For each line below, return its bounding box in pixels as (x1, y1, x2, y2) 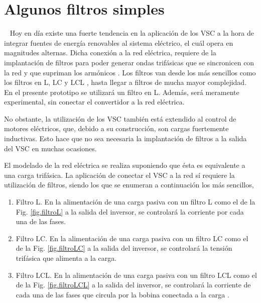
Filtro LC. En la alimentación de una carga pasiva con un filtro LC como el (16, 233, 248, 243)
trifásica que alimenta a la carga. (16, 253, 117, 263)
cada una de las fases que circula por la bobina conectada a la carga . (16, 289, 229, 299)
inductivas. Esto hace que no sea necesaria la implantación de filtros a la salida (4, 133, 247, 144)
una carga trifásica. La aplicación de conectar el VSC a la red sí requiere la (4, 169, 235, 180)
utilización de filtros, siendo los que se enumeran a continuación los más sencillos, (4, 179, 254, 190)
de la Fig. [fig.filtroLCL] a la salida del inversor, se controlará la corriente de (16, 279, 251, 290)
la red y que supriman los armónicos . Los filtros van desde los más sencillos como (4, 67, 256, 77)
